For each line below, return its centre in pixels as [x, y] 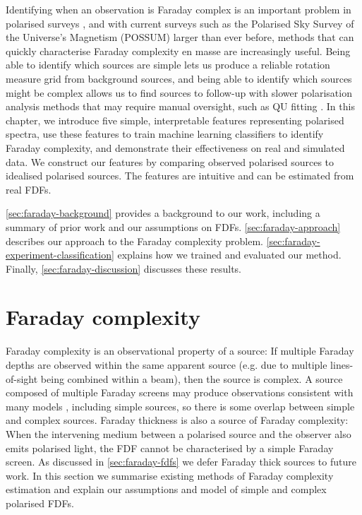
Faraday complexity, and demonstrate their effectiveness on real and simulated [175, 147]
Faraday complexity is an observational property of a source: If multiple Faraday [180, 351]
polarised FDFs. [40, 503]
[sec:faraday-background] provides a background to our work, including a [163, 213]
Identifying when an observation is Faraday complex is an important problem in [179, 9]
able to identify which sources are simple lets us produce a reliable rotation [168, 65]
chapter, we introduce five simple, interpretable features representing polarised [175, 120]
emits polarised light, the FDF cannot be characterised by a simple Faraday [170, 448]
